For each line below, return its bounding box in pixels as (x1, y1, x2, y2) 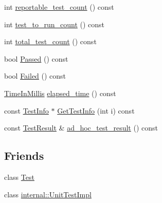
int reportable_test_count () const (4, 2, 114, 12)
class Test (4, 171, 34, 182)
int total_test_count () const (4, 36, 97, 47)
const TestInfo (4, 105, 49, 116)
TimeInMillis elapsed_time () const (4, 87, 116, 98)
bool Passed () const (4, 53, 68, 64)
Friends (4, 147, 44, 163)
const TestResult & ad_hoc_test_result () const (4, 122, 158, 133)
